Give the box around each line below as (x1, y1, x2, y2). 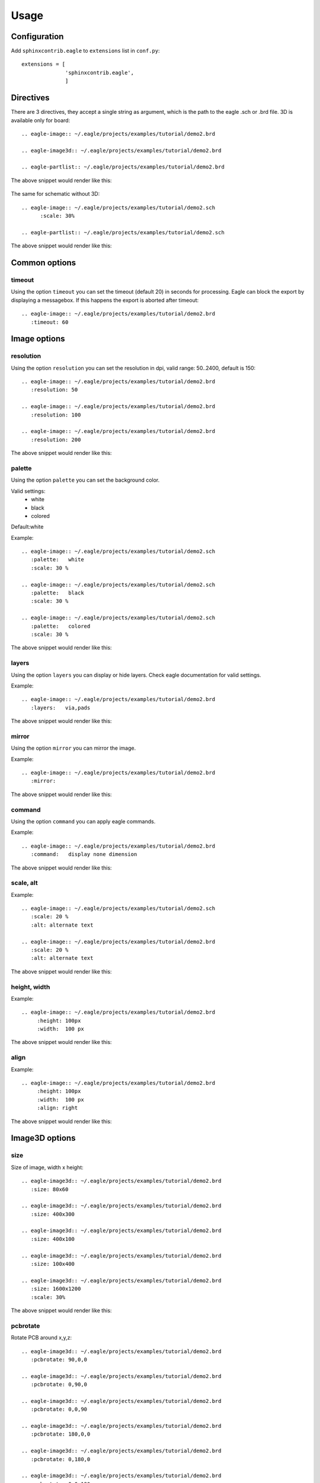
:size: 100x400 (30, 1261, 75, 1268)
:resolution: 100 (30, 411, 81, 418)
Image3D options (11, 1133, 76, 1143)
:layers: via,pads (30, 704, 91, 711)
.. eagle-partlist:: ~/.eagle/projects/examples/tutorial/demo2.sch (21, 229, 225, 236)
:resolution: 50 (30, 386, 78, 393)
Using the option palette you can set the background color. (11, 476, 160, 483)
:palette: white (30, 556, 84, 563)
